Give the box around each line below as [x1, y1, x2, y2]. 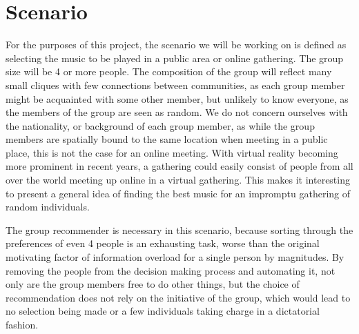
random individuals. [6, 199, 90, 214]
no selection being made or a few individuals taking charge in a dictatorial [6, 304, 320, 318]
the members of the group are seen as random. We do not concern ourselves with [6, 105, 348, 119]
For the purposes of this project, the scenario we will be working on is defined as [6, 37, 347, 52]
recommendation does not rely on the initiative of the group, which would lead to [6, 290, 351, 304]
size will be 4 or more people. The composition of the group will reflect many [6, 64, 332, 79]
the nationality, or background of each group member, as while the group [6, 118, 315, 132]
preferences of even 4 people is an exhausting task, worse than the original [6, 236, 320, 250]
